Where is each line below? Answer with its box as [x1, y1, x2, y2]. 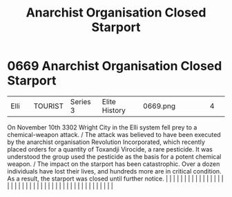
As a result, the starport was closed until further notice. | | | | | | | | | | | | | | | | [7, 174, 224, 183]
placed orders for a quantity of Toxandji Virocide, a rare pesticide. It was [7, 145, 213, 153]
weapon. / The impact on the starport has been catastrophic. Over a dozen [7, 160, 220, 168]
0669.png [142, 101, 176, 111]
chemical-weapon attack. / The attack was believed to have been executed [7, 130, 221, 138]
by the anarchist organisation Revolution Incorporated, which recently [7, 138, 206, 146]
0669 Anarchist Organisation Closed [7, 59, 222, 74]
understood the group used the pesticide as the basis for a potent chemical [7, 152, 222, 160]
